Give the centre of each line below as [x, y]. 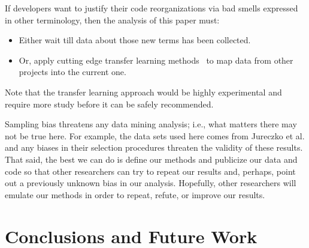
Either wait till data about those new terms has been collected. [135, 40]
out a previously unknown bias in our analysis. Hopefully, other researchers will [151, 183]
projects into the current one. [72, 72]
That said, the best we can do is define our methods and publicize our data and [151, 159]
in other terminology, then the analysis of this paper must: [112, 20]
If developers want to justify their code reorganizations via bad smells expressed [152, 8]
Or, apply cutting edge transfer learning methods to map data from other [156, 60]
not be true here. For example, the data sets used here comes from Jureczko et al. [155, 135]
